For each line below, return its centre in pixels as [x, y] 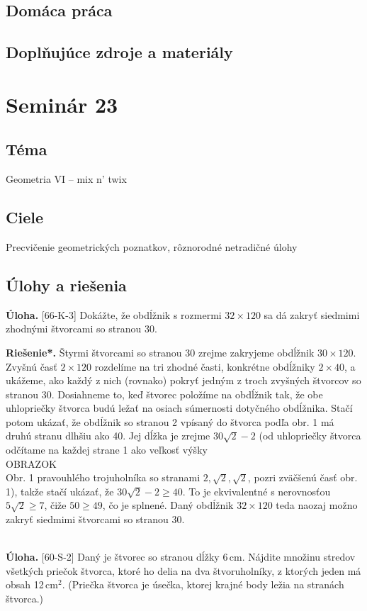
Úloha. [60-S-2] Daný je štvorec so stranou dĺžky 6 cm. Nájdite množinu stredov [181, 557]
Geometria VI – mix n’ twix [66, 179]
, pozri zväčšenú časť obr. [303, 477]
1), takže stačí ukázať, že [60, 491]
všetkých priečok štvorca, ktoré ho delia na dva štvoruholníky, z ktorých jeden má [183, 570]
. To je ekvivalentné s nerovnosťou [256, 491]
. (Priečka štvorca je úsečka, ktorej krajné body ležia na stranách [203, 584]
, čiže [55, 505]
